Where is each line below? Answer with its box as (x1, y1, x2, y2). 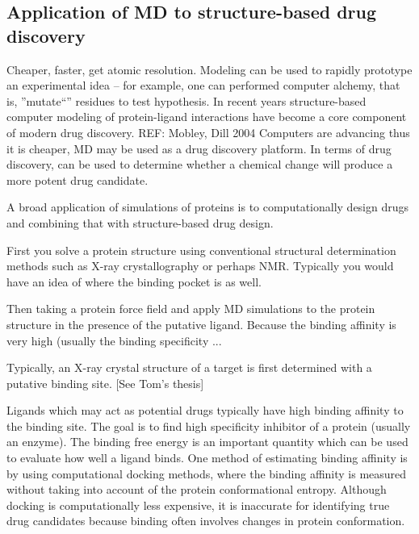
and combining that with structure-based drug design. (6, 214, 274, 231)
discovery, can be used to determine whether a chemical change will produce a (6, 156, 393, 173)
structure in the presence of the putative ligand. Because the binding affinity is (6, 315, 396, 332)
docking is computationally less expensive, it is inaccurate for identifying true (6, 496, 390, 513)
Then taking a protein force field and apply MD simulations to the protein (6, 300, 375, 317)
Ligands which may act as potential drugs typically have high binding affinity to (6, 402, 404, 419)
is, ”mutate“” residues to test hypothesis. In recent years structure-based (6, 92, 367, 109)
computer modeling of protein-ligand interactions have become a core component (6, 108, 407, 125)
